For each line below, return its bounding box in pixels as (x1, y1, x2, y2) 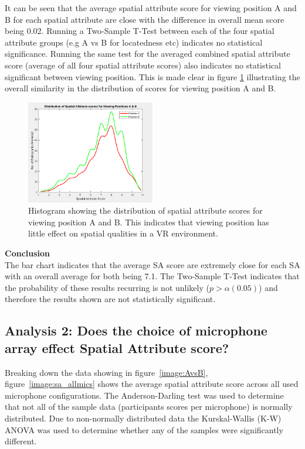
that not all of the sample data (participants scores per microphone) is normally (5, 400, 293, 413)
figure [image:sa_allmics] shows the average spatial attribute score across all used (5, 378, 299, 390)
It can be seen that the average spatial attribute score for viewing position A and (5, 2, 297, 13)
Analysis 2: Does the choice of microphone (5, 321, 267, 340)
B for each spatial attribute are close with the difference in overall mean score (5, 13, 284, 25)
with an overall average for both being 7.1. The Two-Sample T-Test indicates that (5, 270, 300, 282)
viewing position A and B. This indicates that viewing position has (28, 215, 269, 228)
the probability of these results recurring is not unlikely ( (5, 281, 209, 293)
